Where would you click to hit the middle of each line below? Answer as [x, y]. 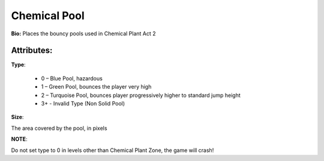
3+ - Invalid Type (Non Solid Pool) [83, 104]
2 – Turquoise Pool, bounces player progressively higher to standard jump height [141, 95]
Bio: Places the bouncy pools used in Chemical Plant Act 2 [83, 34]
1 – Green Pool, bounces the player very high [96, 87]
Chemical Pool [48, 16]
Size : [17, 117]
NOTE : [19, 139]
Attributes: [32, 51]
